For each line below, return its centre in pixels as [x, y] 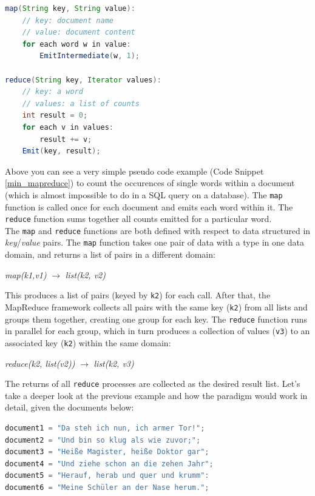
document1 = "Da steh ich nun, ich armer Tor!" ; [105, 428]
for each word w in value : [76, 44]
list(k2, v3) [114, 363]
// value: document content [79, 32]
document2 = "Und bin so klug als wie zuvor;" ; [103, 440]
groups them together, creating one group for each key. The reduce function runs [156, 319]
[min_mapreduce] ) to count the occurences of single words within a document [150, 183]
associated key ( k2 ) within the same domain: [88, 342]
